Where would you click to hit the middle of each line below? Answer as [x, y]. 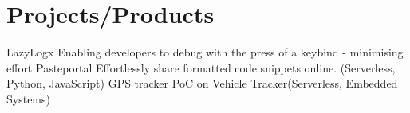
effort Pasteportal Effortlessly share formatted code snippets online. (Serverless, [201, 67]
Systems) [28, 98]
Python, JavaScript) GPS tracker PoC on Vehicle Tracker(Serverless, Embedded [202, 83]
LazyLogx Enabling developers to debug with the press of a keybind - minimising [205, 52]
